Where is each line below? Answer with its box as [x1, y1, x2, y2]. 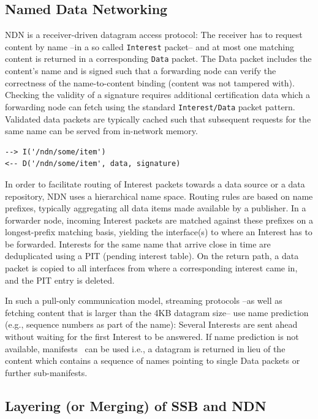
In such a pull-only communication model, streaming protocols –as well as [5, 294, 282, 307]
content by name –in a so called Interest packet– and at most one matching [5, 40, 294, 53]
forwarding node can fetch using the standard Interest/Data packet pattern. [5, 100, 295, 113]
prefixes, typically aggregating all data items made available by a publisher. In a [5, 202, 306, 214]
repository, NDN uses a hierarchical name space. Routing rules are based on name [5, 189, 313, 202]
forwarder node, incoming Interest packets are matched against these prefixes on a [5, 213, 314, 226]
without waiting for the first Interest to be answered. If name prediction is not [5, 330, 299, 343]
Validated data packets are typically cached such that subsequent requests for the [5, 112, 311, 125]
